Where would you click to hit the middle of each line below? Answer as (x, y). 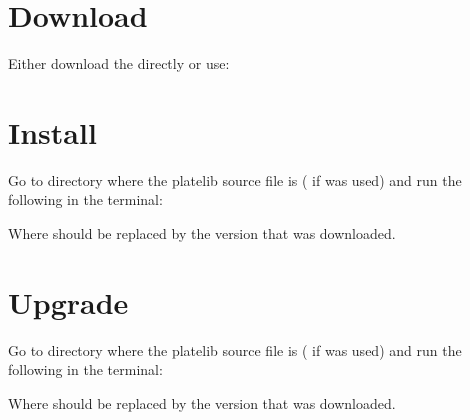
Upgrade (68, 301)
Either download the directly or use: (119, 63)
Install (52, 131)
